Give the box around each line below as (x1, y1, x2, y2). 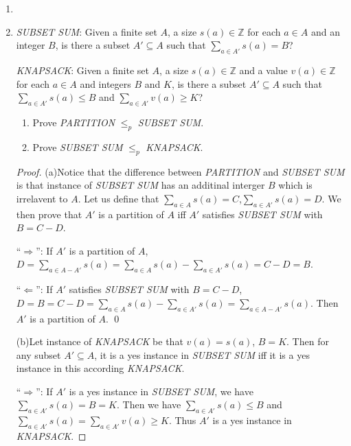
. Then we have (117, 397, 181, 412)
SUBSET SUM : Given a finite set (16, 24, 157, 38)
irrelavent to (16, 191, 68, 205)
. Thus (168, 413, 196, 427)
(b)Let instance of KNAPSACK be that (16, 334, 183, 349)
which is (278, 178, 313, 192)
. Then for (286, 334, 329, 349)
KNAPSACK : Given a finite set (16, 62, 149, 77)
